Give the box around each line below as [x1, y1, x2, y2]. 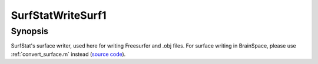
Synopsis [11, 26, 49, 36]
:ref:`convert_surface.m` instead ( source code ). [11, 50, 126, 58]
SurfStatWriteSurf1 [11, 9, 107, 22]
